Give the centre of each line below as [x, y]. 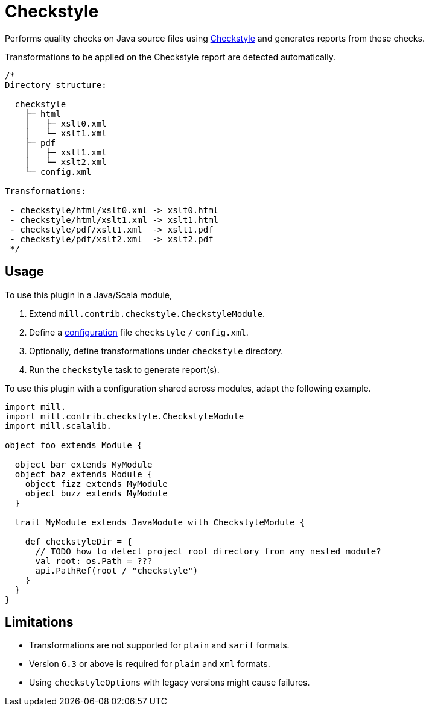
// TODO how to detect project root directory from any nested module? [208, 551]
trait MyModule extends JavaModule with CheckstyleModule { [160, 522]
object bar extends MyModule [84, 464]
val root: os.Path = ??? [94, 561]
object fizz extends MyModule [96, 484]
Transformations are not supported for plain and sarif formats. [159, 645]
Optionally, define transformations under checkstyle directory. [156, 351]
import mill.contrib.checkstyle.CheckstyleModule [125, 416]
